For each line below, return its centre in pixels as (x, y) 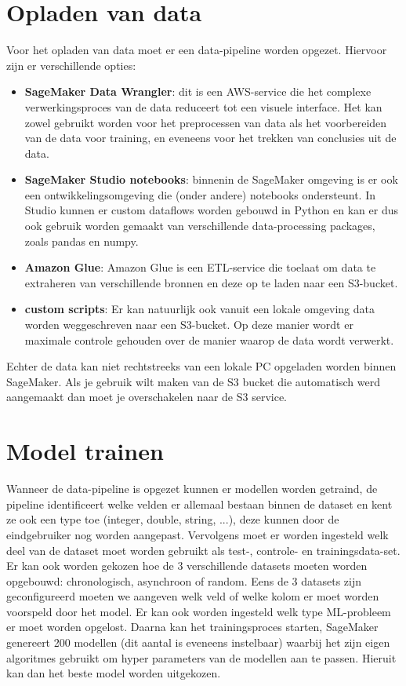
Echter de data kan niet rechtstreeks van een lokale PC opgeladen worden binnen (201, 366)
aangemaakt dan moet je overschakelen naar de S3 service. (147, 397)
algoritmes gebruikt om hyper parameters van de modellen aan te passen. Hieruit (201, 657)
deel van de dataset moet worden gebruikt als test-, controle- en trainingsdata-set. (203, 550)
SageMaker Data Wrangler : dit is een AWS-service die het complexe (198, 91)
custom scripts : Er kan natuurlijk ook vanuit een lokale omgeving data (199, 309)
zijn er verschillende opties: (71, 65)
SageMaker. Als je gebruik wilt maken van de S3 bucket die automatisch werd (194, 381)
